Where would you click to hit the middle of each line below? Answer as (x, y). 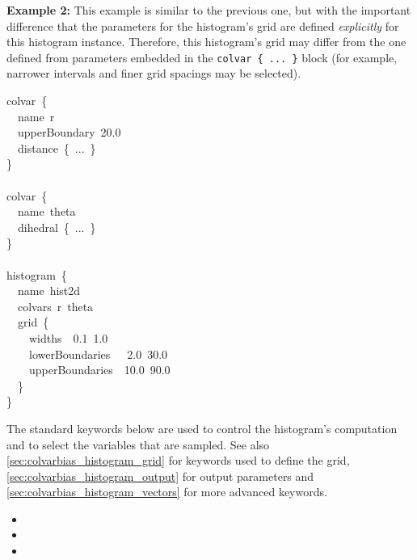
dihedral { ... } (57, 227)
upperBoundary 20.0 (69, 132)
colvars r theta (55, 306)
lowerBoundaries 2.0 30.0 (98, 354)
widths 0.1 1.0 (68, 337)
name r (36, 116)
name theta (46, 211)
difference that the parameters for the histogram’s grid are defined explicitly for (203, 25)
